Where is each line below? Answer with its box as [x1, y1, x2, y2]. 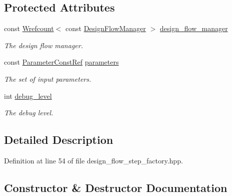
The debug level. [4, 107, 53, 118]
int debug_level [4, 90, 52, 101]
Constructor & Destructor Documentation [4, 179, 227, 195]
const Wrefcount [4, 23, 54, 34]
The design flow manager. [4, 40, 83, 50]
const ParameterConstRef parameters [4, 57, 119, 67]
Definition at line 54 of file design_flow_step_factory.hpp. [4, 155, 183, 165]
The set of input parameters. [4, 73, 91, 84]
